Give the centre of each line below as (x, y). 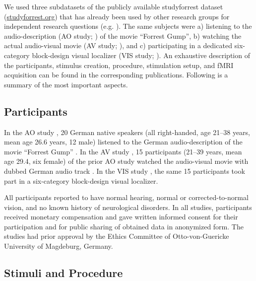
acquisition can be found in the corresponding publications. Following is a (116, 75)
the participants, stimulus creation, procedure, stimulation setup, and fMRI (119, 65)
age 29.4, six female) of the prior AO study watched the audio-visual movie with (126, 161)
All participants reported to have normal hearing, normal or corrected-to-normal (126, 197)
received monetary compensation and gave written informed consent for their (121, 217)
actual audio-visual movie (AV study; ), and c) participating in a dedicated (118, 45)
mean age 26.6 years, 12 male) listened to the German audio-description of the (123, 142)
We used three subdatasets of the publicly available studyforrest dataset (114, 6)
